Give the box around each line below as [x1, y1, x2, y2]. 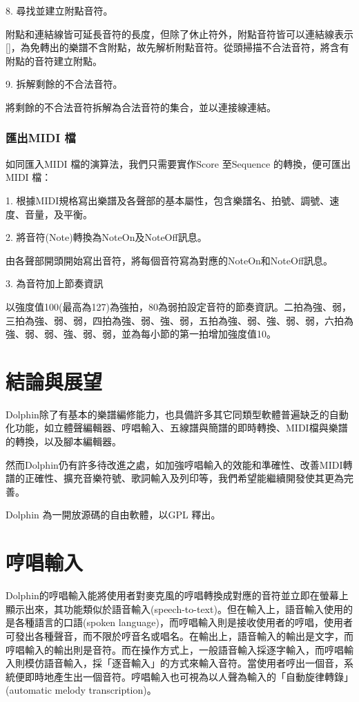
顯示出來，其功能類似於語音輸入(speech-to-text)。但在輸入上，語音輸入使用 [6, 601, 343, 616]
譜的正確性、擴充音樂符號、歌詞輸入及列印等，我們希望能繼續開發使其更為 [6, 471, 344, 485]
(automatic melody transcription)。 [6, 683, 157, 697]
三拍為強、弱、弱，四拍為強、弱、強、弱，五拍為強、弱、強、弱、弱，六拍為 [6, 313, 353, 327]
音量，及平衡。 [24, 206, 93, 221]
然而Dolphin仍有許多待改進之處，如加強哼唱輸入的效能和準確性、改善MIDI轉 [6, 457, 353, 471]
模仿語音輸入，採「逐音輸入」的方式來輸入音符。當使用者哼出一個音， [24, 656, 344, 670]
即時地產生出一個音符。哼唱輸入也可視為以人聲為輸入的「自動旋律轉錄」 [24, 669, 353, 683]
